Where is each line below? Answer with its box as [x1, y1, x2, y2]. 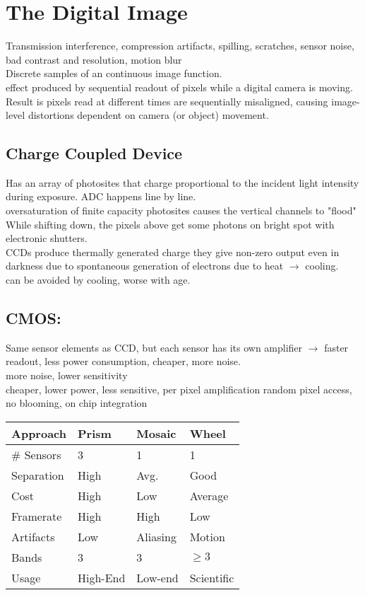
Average [189, 487, 229, 504]
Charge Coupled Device [6, 142, 183, 164]
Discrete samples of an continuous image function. [6, 66, 222, 81]
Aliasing [136, 528, 176, 545]
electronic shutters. [6, 231, 88, 245]
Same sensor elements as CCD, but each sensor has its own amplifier [6, 340, 303, 354]
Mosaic [136, 424, 176, 441]
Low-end [136, 569, 179, 586]
